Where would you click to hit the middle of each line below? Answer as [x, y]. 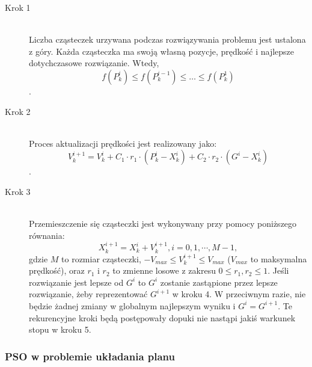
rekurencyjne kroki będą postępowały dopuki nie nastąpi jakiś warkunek [162, 317]
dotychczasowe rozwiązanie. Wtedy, [94, 63]
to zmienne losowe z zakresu [164, 270]
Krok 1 [18, 7]
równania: [47, 235]
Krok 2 [18, 111]
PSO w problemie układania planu [90, 356]
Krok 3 [18, 191]
